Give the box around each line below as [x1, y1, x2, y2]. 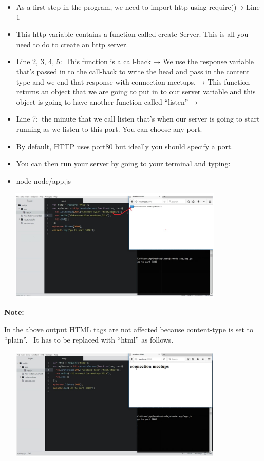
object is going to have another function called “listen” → [16, 96, 198, 107]
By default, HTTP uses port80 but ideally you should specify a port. [16, 141, 233, 151]
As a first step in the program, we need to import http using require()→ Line [16, 2, 260, 12]
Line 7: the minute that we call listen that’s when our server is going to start [16, 113, 260, 124]
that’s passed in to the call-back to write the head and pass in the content [16, 66, 250, 76]
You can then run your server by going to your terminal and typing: [16, 158, 231, 169]
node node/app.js [16, 175, 71, 186]
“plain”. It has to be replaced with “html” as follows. [4, 334, 174, 345]
